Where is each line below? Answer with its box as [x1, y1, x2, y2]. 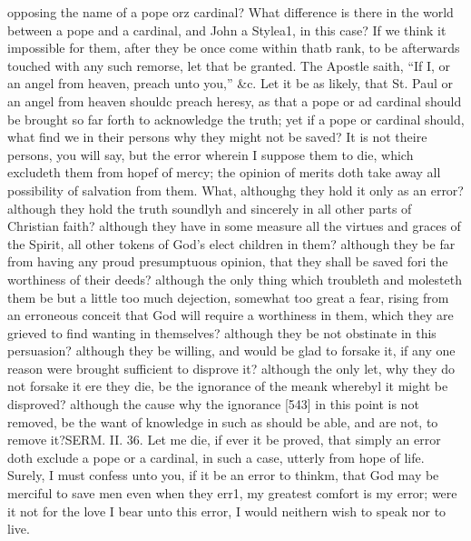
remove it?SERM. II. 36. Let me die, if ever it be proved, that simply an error [7, 430, 441, 449]
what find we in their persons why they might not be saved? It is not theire [7, 127, 427, 146]
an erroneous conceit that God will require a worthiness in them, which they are [7, 306, 454, 325]
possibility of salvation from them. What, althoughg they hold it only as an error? [7, 180, 464, 199]
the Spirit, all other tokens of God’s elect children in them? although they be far [7, 234, 456, 253]
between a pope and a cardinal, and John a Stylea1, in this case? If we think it [7, 20, 446, 39]
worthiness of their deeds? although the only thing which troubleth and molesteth [7, 269, 462, 288]
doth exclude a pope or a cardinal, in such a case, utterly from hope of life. [7, 447, 425, 466]
